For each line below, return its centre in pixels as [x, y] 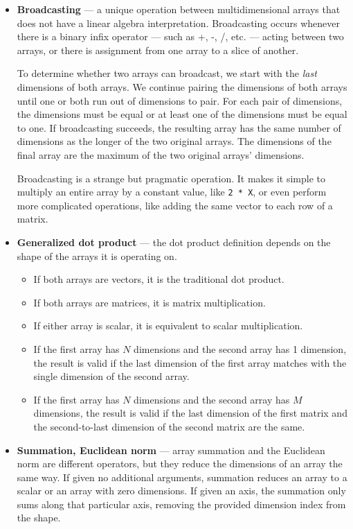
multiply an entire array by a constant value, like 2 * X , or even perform [172, 192]
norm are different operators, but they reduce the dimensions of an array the [180, 463]
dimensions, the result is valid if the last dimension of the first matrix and [190, 413]
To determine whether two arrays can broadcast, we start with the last [167, 73]
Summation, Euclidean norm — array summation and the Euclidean [171, 450]
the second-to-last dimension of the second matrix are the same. [169, 426]
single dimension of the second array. [111, 376]
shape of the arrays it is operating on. [97, 255]
